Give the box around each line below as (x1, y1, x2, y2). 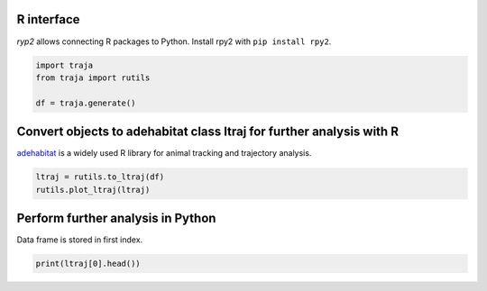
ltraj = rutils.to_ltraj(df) (35, 172, 165, 182)
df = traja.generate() (35, 97, 136, 108)
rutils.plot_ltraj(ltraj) (35, 185, 151, 195)
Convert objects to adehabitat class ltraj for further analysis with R (16, 124, 399, 140)
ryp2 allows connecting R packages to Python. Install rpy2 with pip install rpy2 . (16, 36, 332, 47)
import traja (35, 59, 94, 70)
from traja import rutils (35, 72, 151, 83)
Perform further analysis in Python (16, 210, 216, 225)
